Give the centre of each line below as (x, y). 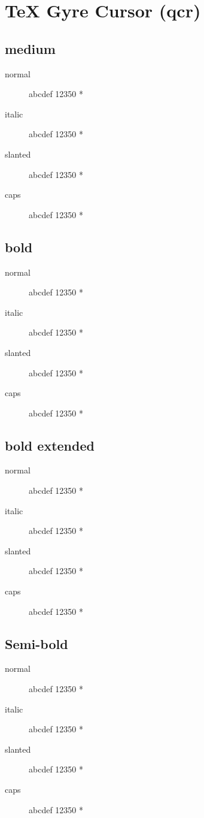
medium (30, 48)
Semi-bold (36, 643)
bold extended (50, 445)
